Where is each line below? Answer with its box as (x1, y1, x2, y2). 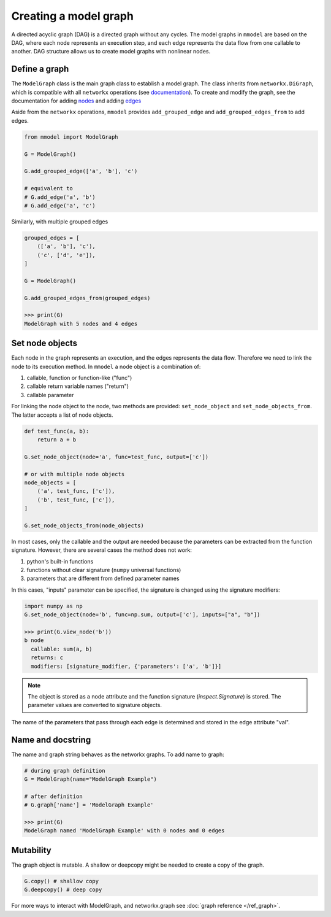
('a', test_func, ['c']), (37, 488, 115, 495)
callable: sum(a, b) (31, 645, 93, 652)
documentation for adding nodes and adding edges (11, 97, 142, 104)
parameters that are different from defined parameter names (26, 575, 180, 582)
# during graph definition (24, 767, 105, 774)
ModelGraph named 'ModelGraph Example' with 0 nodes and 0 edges (24, 827, 225, 834)
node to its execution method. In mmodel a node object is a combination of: (11, 363, 201, 370)
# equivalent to (24, 185, 74, 192)
